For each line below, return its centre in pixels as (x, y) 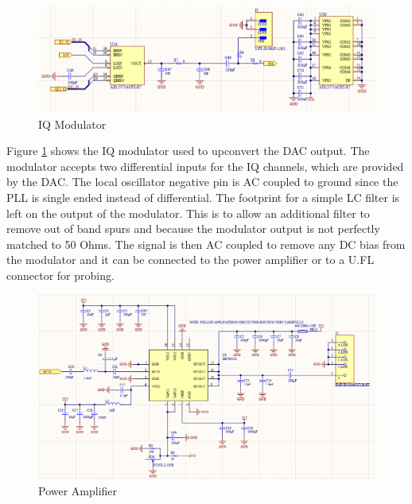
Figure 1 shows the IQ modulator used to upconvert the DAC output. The (188, 151)
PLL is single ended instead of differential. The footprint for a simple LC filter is (203, 197)
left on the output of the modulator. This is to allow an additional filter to (188, 213)
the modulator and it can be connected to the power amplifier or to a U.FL (190, 260)
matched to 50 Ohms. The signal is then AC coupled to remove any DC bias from (206, 244)
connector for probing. (60, 275)
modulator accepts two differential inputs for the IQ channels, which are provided (205, 166)
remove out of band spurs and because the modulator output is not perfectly (193, 229)
